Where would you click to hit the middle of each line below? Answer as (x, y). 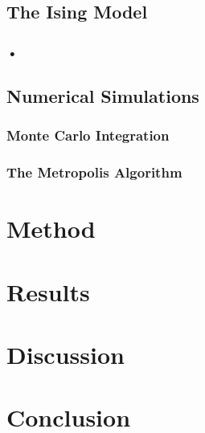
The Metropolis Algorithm (94, 172)
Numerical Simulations (103, 96)
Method (51, 229)
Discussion (66, 355)
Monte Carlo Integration (88, 135)
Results (48, 291)
